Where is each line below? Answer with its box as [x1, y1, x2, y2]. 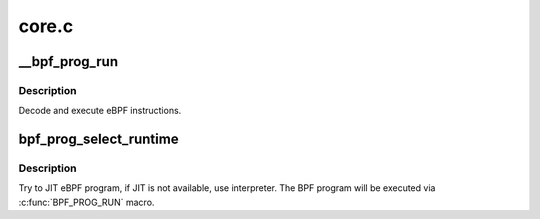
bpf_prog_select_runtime [18, 131, 179, 148]
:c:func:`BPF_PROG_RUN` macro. [18, 196, 155, 208]
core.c [18, 15, 74, 37]
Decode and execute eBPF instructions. [18, 105, 182, 117]
